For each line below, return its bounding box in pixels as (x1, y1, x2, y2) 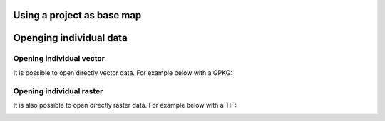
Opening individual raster (13, 86, 103, 96)
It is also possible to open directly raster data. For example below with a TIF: (13, 100, 237, 109)
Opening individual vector (13, 54, 105, 64)
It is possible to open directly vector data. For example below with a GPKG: (13, 68, 233, 77)
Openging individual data (13, 32, 128, 44)
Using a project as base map (13, 9, 142, 21)
